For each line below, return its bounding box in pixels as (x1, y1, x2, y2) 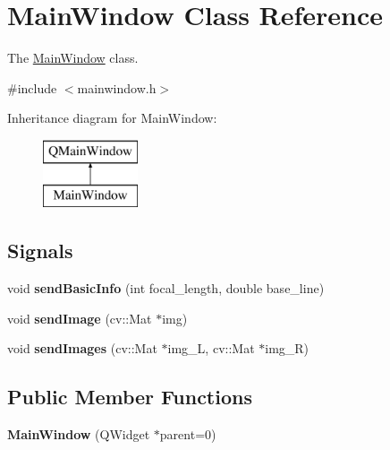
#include (7, 78, 57, 97)
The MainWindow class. (7, 48, 139, 67)
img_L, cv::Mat (167, 339, 255, 358)
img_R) (265, 339, 309, 358)
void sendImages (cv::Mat (7, 339, 157, 358)
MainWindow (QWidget (7, 425, 150, 444)
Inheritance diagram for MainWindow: (7, 108, 217, 127)
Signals (7, 237, 73, 264)
